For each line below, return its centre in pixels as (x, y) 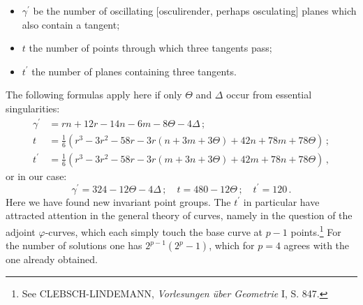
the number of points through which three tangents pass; (150, 48)
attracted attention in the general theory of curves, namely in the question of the (179, 215)
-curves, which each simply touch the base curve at (154, 231)
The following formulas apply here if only (94, 95)
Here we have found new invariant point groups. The (118, 201)
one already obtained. (52, 259)
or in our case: (36, 176)
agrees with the (317, 245)
